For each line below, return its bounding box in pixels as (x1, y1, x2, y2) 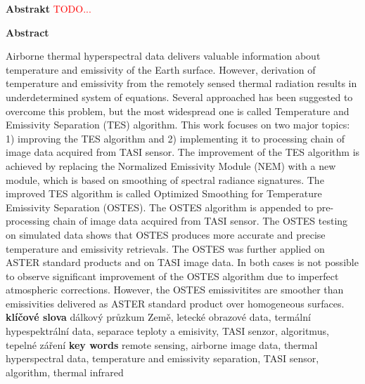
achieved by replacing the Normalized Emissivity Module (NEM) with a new (6, 158, 336, 173)
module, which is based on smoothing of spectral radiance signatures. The (6, 172, 324, 187)
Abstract (6, 25, 49, 39)
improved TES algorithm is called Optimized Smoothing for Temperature (6, 186, 322, 201)
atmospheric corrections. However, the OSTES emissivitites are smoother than (6, 282, 344, 297)
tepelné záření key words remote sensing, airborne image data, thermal (6, 337, 318, 352)
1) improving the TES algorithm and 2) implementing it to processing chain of (6, 131, 345, 145)
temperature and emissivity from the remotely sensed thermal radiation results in (6, 76, 357, 91)
